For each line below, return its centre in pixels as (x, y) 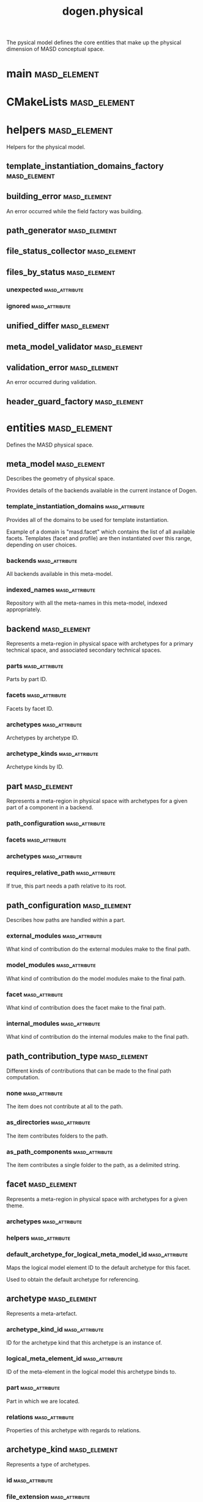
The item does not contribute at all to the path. (65, 1106)
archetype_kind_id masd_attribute (55, 1329)
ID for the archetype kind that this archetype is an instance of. (84, 1342)
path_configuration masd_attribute (56, 823)
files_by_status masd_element (61, 272)
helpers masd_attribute (38, 1237)
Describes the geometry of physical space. (61, 478)
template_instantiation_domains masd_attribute (76, 507)
